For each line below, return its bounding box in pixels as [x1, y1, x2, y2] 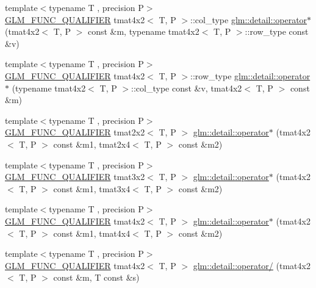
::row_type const [245, 25, 309, 38]
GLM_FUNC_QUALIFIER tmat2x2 [5, 126, 145, 139]
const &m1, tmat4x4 [53, 226, 131, 239]
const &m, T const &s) [53, 271, 140, 284]
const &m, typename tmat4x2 [87, 25, 199, 38]
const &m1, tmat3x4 [53, 182, 131, 195]
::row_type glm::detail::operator [190, 69, 311, 82]
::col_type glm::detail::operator [190, 13, 307, 26]
